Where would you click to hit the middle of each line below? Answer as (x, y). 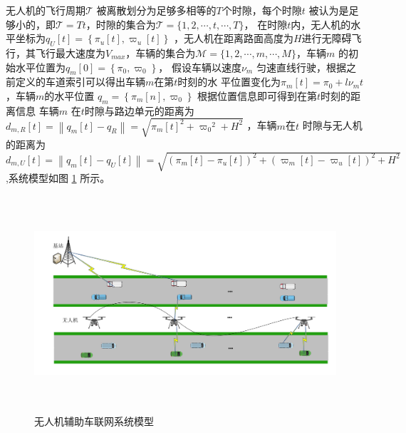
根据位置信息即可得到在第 (257, 95)
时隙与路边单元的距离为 (139, 110)
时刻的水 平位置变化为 (229, 82)
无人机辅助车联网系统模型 (94, 421)
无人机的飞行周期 (46, 10)
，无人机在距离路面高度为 (233, 38)
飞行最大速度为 (70, 52)
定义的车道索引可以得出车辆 (80, 82)
